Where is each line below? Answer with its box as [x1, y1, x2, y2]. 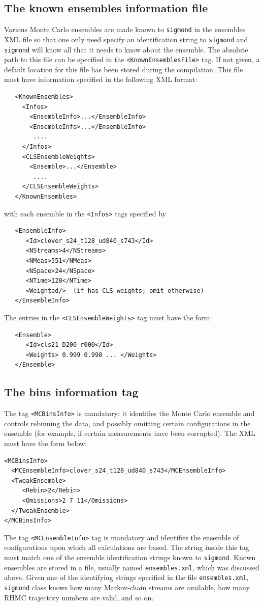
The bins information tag [4, 384, 139, 400]
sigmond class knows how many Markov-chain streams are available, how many [4, 582, 250, 592]
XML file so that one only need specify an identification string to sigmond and [4, 34, 248, 44]
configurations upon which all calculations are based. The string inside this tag [4, 542, 249, 553]
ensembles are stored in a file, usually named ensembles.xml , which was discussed [4, 562, 259, 572]
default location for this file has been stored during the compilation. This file [4, 64, 243, 74]
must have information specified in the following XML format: [4, 74, 197, 85]
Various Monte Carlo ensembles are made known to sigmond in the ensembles [4, 24, 246, 35]
